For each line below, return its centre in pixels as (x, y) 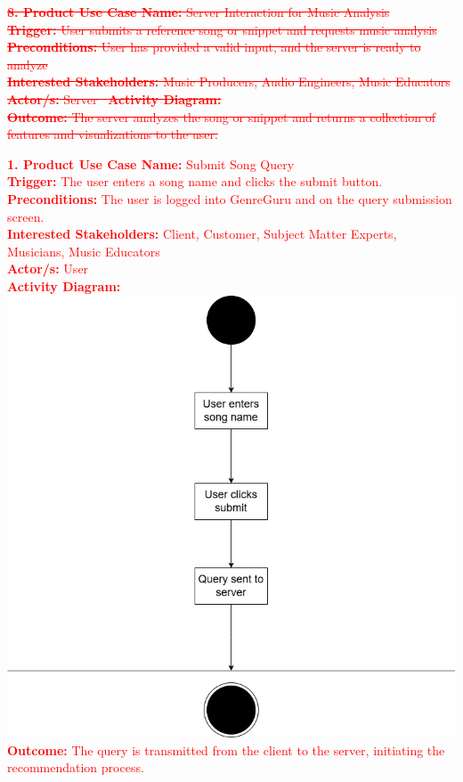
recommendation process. (76, 767)
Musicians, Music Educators (84, 251)
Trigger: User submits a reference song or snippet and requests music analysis (222, 29)
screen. (26, 216)
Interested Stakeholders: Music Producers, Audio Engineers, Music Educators (229, 81)
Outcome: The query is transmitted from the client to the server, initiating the (226, 749)
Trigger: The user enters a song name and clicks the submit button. (195, 181)
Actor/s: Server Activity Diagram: (114, 98)
